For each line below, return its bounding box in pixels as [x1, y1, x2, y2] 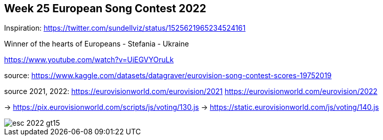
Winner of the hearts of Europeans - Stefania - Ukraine [4, 39, 189, 49]
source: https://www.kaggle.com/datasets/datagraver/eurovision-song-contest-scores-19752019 [4, 71, 332, 80]
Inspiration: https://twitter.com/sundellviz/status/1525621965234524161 [4, 24, 246, 33]
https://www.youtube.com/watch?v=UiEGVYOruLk [4, 55, 174, 64]
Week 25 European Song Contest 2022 [4, 2, 206, 15]
